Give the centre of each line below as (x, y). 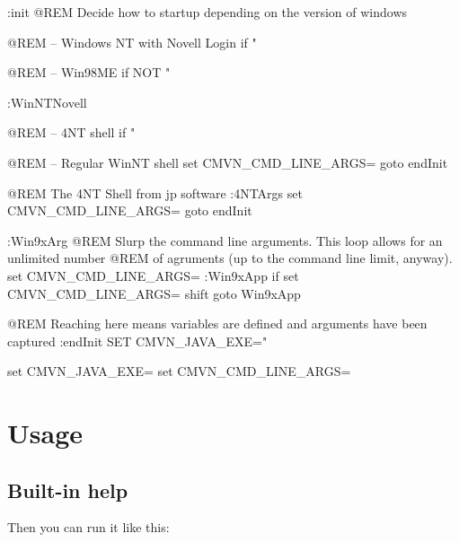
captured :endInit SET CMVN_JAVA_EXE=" (137, 341)
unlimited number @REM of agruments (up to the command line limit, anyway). (230, 258)
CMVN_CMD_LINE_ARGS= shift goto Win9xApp (154, 293)
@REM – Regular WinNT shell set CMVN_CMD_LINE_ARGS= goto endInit (228, 162)
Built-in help (68, 490)
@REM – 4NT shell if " (71, 132)
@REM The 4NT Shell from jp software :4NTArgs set (155, 192)
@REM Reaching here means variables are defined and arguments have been (217, 323)
